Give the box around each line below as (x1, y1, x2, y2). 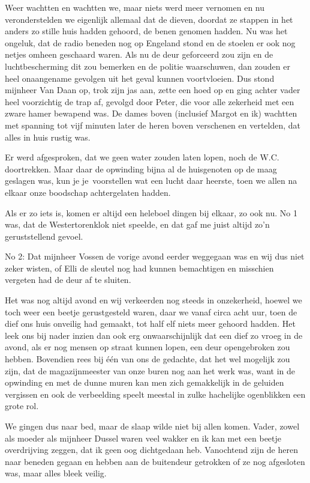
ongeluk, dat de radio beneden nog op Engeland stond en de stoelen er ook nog (5, 36, 296, 49)
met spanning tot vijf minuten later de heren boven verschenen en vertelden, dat (5, 118, 301, 131)
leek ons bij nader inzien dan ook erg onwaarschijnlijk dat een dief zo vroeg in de (5, 329, 303, 341)
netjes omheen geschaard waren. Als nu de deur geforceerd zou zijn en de (5, 48, 273, 61)
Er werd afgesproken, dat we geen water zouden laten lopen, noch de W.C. (5, 151, 279, 163)
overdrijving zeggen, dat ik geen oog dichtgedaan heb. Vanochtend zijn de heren (5, 443, 298, 456)
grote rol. (5, 399, 39, 412)
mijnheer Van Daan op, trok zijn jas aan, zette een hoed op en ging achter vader (5, 84, 300, 96)
